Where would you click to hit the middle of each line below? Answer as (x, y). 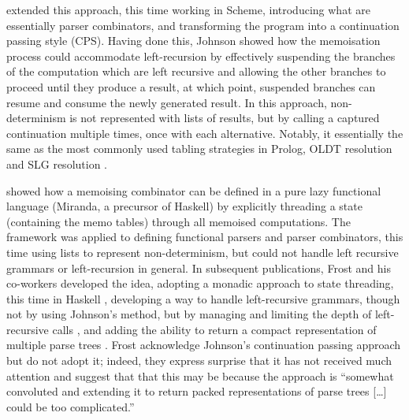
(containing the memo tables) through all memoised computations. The (178, 221)
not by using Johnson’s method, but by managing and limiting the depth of (189, 314)
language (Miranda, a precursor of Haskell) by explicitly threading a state (184, 206)
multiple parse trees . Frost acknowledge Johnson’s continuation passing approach (204, 345)
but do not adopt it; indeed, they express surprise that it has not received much (199, 361)
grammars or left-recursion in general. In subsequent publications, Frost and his (199, 268)
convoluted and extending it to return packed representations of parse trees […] (197, 391)
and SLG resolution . (57, 164)
